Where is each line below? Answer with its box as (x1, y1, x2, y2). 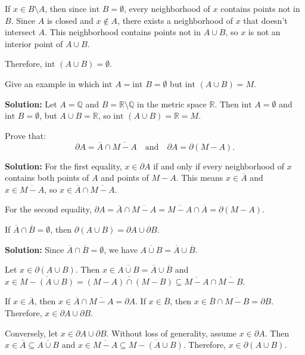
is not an (248, 26, 281, 38)
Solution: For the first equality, (5, 159, 122, 172)
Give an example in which (5, 77, 99, 89)
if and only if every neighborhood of (153, 159, 284, 172)
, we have (104, 243, 138, 255)
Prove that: (5, 129, 46, 141)
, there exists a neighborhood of (117, 14, 234, 26)
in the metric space (137, 97, 207, 110)
